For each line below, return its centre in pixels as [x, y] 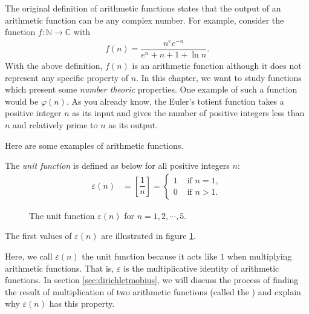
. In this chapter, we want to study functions [219, 77]
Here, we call [29, 256]
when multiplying [259, 256]
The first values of [38, 236]
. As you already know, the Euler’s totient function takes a [175, 101]
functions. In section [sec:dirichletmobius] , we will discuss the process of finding [152, 280]
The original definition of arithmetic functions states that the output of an [143, 8]
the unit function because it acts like [150, 256]
